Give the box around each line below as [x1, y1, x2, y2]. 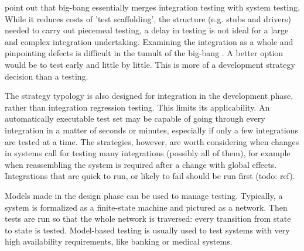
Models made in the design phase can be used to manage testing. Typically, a [5, 189, 283, 201]
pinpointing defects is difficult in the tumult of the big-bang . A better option [5, 47, 283, 59]
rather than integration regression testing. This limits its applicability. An [5, 101, 270, 113]
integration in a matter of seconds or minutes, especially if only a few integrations [5, 123, 299, 136]
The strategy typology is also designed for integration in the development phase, [5, 90, 293, 102]
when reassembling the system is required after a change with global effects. [5, 158, 277, 170]
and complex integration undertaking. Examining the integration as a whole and [5, 35, 293, 47]
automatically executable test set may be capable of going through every [5, 112, 265, 125]
